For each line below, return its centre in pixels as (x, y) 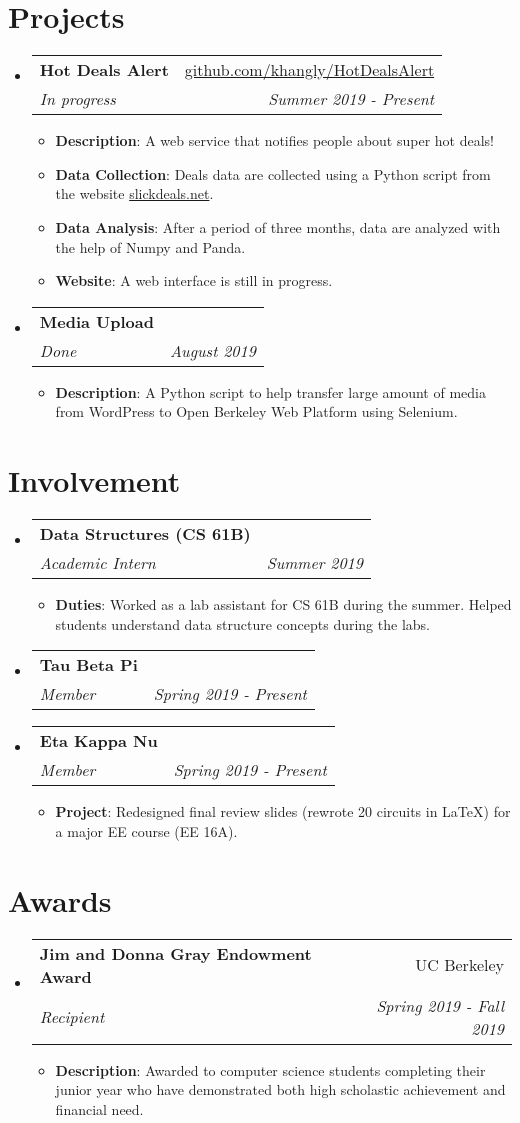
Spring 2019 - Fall (440, 1005)
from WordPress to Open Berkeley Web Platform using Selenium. (256, 411)
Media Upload (96, 321)
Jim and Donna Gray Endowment (175, 953)
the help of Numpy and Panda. (150, 246)
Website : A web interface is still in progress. (194, 280)
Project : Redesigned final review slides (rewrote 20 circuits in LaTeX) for (283, 811)
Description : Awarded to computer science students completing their (270, 1069)
